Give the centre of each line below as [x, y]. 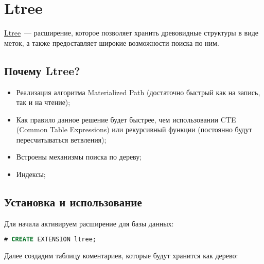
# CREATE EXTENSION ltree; [50, 240]
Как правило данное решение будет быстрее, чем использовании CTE [126, 119]
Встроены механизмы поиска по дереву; [79, 157]
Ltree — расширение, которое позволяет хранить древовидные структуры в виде [131, 33]
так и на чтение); [43, 102]
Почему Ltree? [42, 70]
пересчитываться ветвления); [61, 139]
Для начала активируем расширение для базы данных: [89, 223]
